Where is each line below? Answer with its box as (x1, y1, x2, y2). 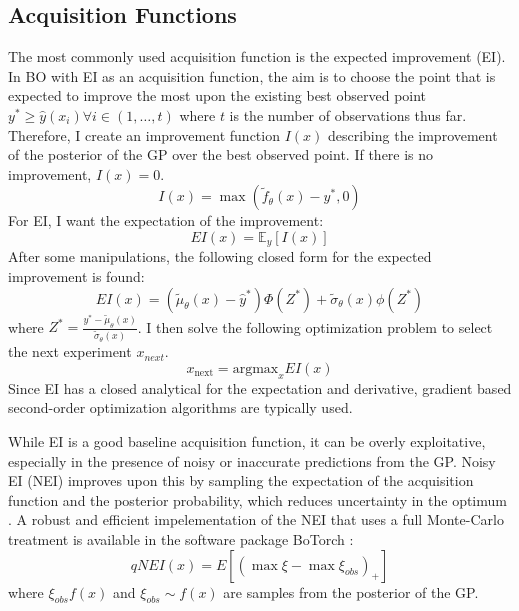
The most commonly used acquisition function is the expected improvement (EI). (8, 46, 506, 67)
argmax (232, 361, 279, 376)
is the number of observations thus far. (229, 104, 467, 125)
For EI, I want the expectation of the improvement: (8, 210, 324, 231)
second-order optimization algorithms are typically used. (8, 397, 353, 418)
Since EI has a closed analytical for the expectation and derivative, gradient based (8, 377, 512, 398)
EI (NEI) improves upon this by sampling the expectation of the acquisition (8, 470, 474, 491)
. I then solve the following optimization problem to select (137, 316, 493, 337)
